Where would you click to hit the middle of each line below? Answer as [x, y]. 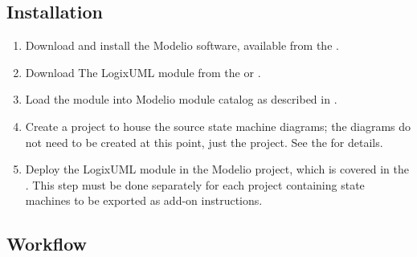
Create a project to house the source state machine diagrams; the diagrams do [218, 126]
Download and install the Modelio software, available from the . [182, 45]
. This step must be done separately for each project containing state [195, 184]
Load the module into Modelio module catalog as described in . [181, 99]
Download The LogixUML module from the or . [143, 72]
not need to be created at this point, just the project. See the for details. [204, 142]
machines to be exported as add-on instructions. [144, 200]
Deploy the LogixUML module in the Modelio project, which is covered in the [217, 169]
